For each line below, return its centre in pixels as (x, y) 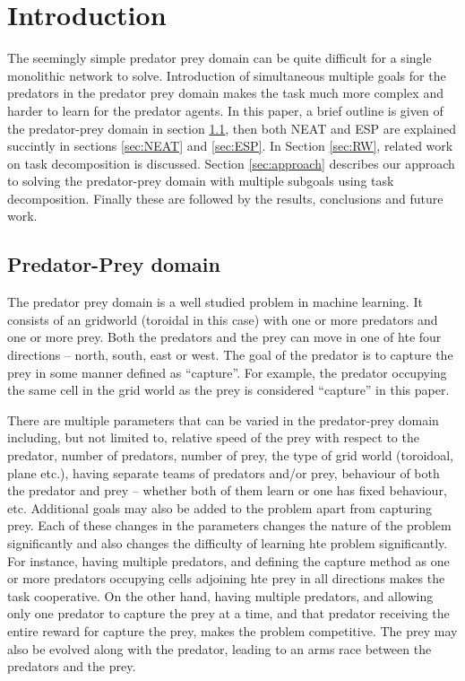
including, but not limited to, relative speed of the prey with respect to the (213, 437)
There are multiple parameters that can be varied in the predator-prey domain (223, 419)
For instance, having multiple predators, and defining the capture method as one (228, 560)
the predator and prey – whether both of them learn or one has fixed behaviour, (227, 490)
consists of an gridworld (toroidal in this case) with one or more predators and (223, 319)
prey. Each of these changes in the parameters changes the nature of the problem (229, 525)
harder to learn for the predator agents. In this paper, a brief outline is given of (225, 110)
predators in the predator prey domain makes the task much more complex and (225, 93)
